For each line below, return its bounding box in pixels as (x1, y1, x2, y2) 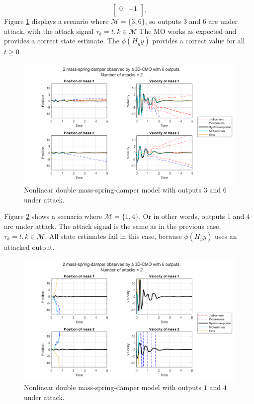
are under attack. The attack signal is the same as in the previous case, (4, 221, 221, 231)
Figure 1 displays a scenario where (4, 16, 109, 26)
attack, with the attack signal (4, 25, 94, 36)
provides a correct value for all (152, 35, 245, 46)
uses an (215, 230, 237, 241)
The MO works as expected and (139, 25, 237, 36)
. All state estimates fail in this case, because (45, 230, 182, 241)
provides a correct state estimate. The (4, 35, 120, 46)
